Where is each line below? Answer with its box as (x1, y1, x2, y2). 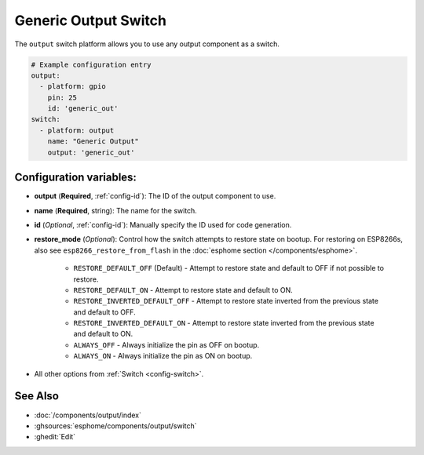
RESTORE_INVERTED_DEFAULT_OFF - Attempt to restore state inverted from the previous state (73, 297, 378, 306)
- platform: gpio (39, 82, 106, 91)
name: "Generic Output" (47, 137, 139, 146)
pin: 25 (47, 93, 78, 102)
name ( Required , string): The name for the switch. (34, 206, 198, 215)
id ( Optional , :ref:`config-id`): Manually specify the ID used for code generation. (34, 220, 292, 229)
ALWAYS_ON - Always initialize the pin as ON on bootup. (73, 351, 253, 361)
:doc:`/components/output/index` (34, 410, 141, 420)
